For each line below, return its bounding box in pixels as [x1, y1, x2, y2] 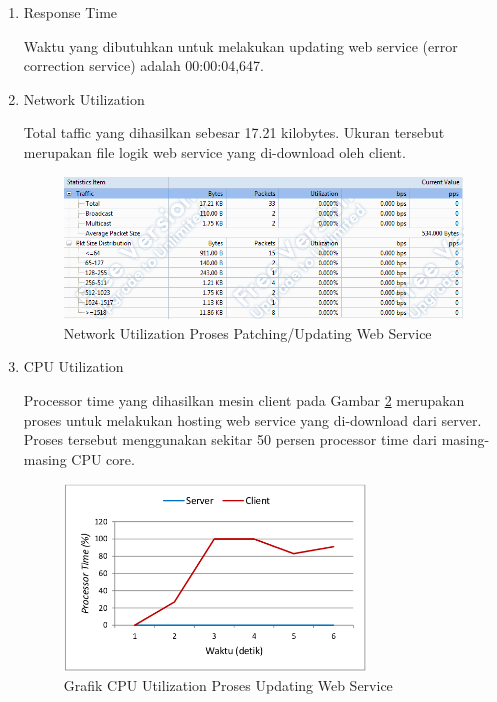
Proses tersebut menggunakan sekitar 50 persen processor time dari [23, 429, 438, 450]
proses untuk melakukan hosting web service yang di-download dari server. [23, 409, 482, 430]
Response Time [23, 2, 118, 22]
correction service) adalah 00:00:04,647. [23, 55, 264, 76]
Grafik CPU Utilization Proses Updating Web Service [63, 675, 393, 696]
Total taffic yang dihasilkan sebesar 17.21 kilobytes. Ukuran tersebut [23, 122, 445, 143]
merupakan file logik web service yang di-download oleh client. [23, 141, 406, 162]
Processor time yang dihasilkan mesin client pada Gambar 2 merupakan [23, 390, 465, 410]
